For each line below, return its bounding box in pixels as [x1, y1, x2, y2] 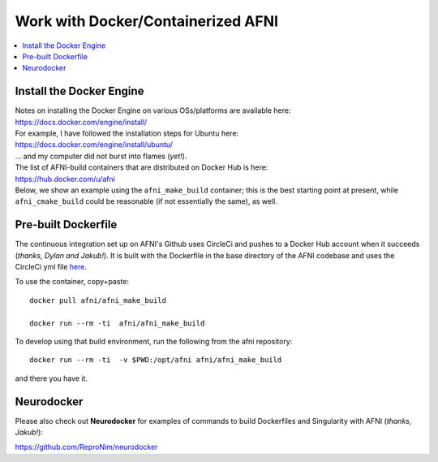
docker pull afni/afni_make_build [29, 296, 166, 304]
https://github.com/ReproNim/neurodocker [15, 443, 158, 452]
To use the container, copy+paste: [15, 277, 130, 287]
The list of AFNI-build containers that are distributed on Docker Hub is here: [15, 162, 268, 172]
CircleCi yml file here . [15, 262, 87, 272]
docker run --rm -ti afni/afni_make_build [29, 318, 205, 328]
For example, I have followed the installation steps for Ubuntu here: [15, 128, 239, 138]
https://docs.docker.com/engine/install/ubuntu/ [15, 140, 174, 149]
